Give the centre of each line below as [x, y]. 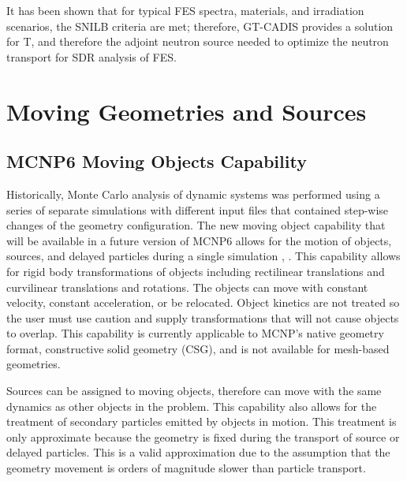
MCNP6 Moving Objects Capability [157, 161]
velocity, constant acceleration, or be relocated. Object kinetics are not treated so [203, 302]
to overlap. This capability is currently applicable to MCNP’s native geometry [195, 333]
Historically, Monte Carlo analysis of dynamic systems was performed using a [193, 194]
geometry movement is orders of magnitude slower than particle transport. [186, 468]
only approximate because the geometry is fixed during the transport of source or [203, 436]
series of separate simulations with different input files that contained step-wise [198, 209]
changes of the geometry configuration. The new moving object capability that [196, 225]
